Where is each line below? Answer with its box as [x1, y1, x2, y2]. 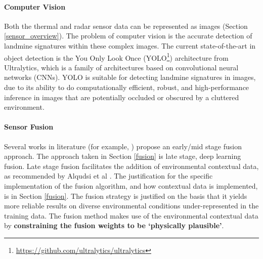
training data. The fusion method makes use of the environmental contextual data [4, 210, 258, 221]
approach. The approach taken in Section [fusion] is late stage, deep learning [4, 151, 241, 161]
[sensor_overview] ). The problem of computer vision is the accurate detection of [4, 30, 252, 41]
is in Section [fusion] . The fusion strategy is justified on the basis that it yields [4, 190, 247, 201]
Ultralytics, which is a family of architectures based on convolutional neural [4, 62, 239, 72]
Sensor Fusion [4, 121, 54, 132]
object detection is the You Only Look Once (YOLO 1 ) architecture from [4, 51, 229, 63]
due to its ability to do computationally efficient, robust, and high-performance [4, 82, 249, 93]
